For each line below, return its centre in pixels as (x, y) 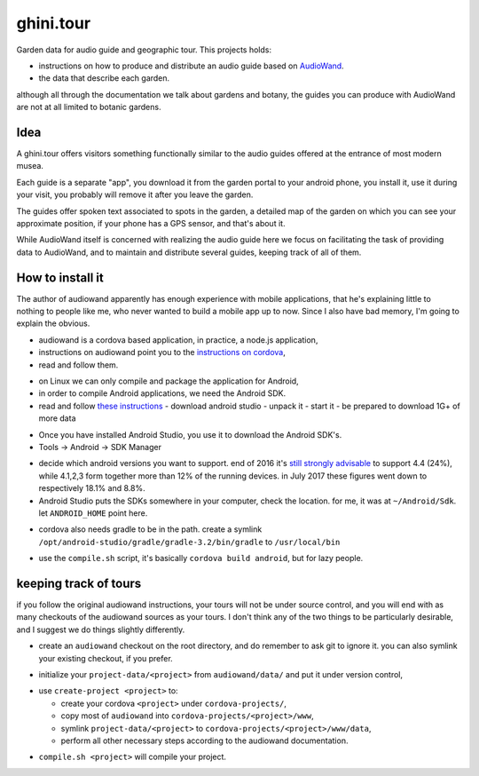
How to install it (60, 277)
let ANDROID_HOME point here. (93, 513)
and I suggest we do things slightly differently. (101, 630)
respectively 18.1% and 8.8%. (92, 488)
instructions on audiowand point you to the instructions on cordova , (162, 352)
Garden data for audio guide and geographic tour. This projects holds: (144, 50)
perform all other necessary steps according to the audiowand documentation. (204, 740)
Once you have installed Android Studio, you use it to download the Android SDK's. (190, 434)
